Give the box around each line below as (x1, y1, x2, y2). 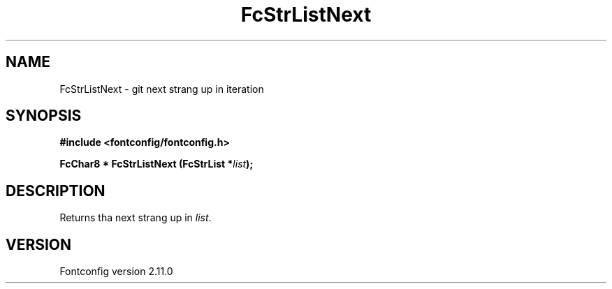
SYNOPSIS (6, 107, 82, 125)
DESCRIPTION (6, 181, 105, 200)
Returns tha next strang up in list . (59, 212, 212, 224)
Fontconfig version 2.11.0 (59, 265, 173, 278)
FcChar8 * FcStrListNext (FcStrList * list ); (59, 158, 254, 170)
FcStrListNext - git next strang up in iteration (59, 82, 264, 95)
